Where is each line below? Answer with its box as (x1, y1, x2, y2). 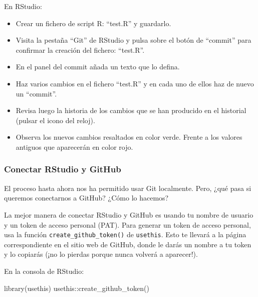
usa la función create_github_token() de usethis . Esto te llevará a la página (4, 229, 246, 240)
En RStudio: (4, 1, 42, 11)
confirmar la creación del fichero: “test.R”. (16, 44, 145, 55)
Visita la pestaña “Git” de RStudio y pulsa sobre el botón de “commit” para (16, 35, 251, 45)
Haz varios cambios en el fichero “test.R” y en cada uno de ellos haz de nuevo (16, 78, 254, 88)
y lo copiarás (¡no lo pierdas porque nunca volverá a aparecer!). (4, 249, 198, 259)
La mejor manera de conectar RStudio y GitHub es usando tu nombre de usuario (4, 209, 253, 220)
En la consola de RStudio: (4, 265, 84, 276)
